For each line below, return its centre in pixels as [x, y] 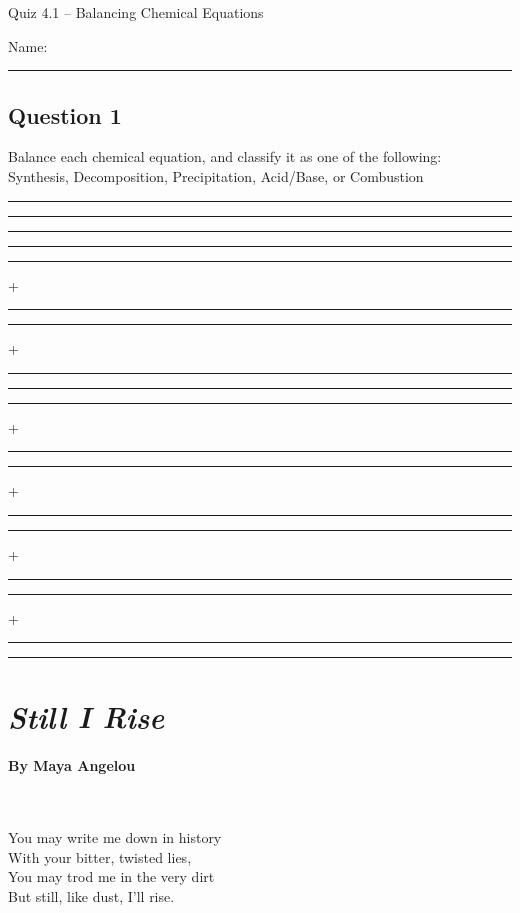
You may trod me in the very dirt [111, 876]
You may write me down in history [115, 836]
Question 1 [65, 114]
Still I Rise [86, 717]
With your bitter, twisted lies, [100, 856]
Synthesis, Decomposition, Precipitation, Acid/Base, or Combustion [216, 175]
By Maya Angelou [72, 765]
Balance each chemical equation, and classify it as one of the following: [225, 156]
